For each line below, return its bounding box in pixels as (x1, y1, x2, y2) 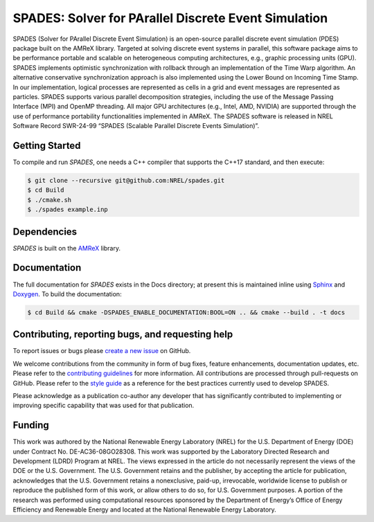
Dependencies (12, 226, 78, 237)
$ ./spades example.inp (27, 206, 109, 214)
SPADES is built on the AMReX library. (12, 244, 121, 252)
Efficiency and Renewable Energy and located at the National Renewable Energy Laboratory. (12, 505, 276, 514)
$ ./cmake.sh (27, 196, 72, 204)
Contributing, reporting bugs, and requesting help (12, 329, 233, 341)
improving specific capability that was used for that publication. (12, 402, 195, 410)
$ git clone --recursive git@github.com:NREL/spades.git (27, 177, 225, 184)
